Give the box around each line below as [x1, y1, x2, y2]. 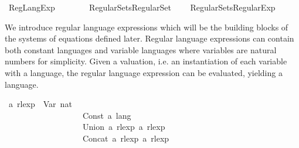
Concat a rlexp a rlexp [82, 132, 169, 144]
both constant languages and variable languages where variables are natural [5, 43, 277, 56]
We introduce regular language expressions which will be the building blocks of [5, 20, 288, 33]
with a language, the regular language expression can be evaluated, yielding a [5, 66, 283, 78]
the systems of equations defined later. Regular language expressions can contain [5, 32, 294, 44]
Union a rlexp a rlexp [82, 121, 165, 133]
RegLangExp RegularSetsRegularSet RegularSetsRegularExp [8, 1, 276, 13]
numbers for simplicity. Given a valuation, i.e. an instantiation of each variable [5, 55, 287, 67]
